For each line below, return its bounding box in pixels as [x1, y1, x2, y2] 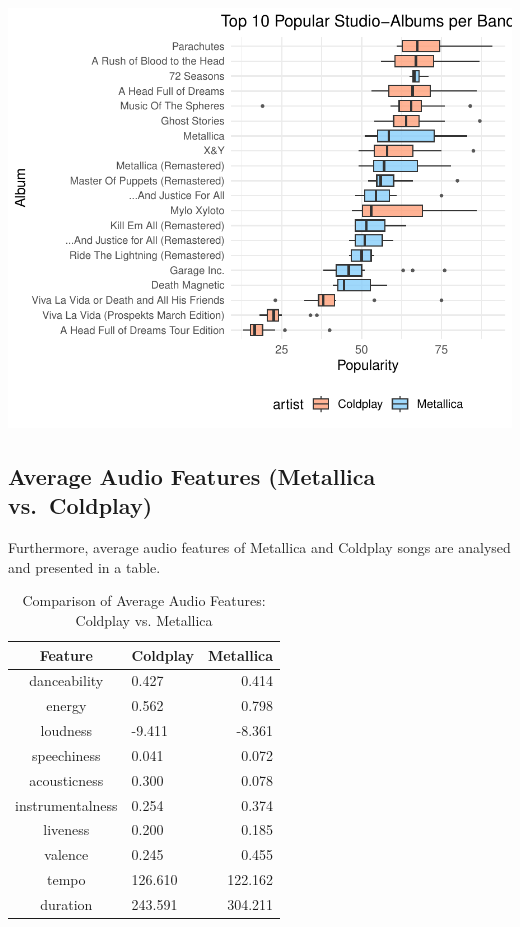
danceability [29, 670, 104, 691]
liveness [43, 819, 90, 840]
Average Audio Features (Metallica [8, 460, 376, 491]
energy [46, 695, 87, 716]
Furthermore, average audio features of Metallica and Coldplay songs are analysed [8, 537, 511, 558]
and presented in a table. [8, 556, 161, 577]
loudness [40, 720, 93, 741]
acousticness [29, 769, 104, 790]
